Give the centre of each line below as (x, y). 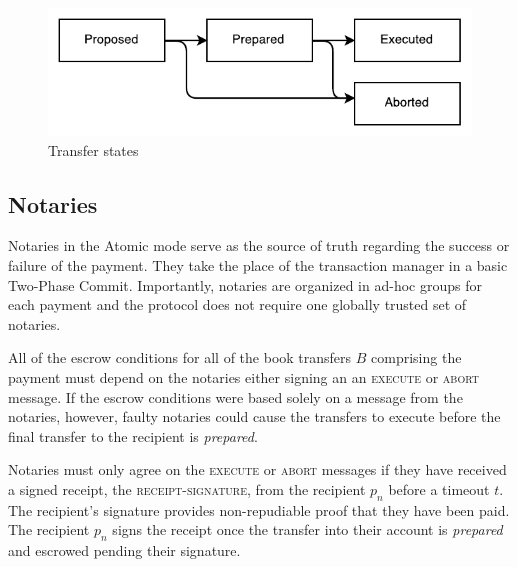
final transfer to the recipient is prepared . (133, 435)
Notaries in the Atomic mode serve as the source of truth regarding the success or (259, 245)
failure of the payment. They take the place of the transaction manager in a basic (258, 264)
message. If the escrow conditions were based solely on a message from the (235, 396)
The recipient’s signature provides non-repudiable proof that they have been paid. (259, 509)
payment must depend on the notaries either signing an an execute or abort (243, 376)
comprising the (416, 357)
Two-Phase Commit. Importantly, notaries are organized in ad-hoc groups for (245, 284)
